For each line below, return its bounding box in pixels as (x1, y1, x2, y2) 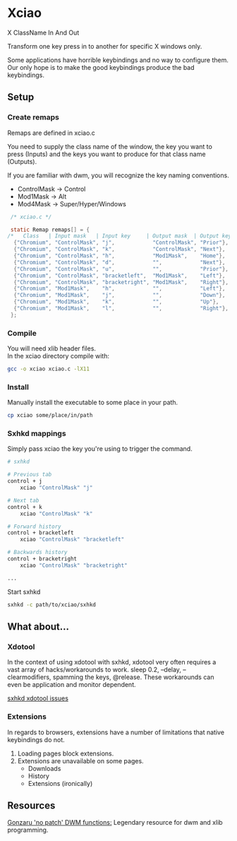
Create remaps (7, 112, 60, 122)
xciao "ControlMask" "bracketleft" (20, 536, 125, 543)
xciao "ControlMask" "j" (20, 484, 93, 492)
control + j (7, 478, 42, 485)
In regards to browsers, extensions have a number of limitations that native (7, 728, 224, 736)
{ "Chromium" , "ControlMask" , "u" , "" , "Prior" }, (13, 265, 229, 273)
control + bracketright (7, 555, 78, 563)
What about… (7, 621, 69, 633)
